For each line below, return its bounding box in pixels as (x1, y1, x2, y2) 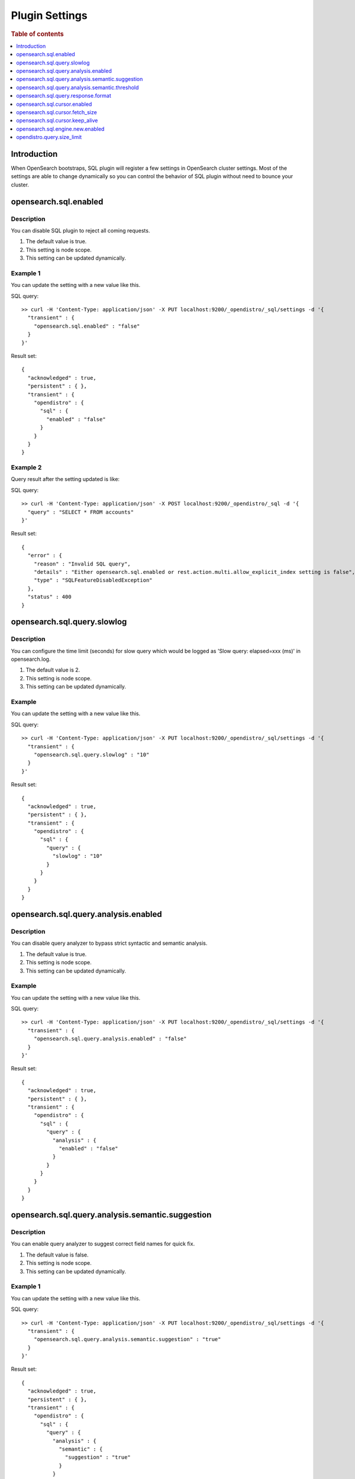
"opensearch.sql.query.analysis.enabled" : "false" (33, 1035, 187, 1042)
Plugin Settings (11, 9, 88, 22)
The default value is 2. (25, 666, 80, 674)
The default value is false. (25, 1251, 89, 1258)
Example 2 (11, 463, 42, 472)
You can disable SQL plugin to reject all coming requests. (11, 227, 150, 234)
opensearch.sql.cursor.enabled (16, 101, 92, 108)
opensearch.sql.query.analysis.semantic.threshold (16, 83, 139, 91)
